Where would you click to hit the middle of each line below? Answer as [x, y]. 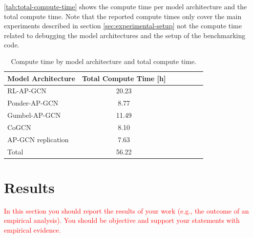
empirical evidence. [32, 230]
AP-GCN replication [38, 139]
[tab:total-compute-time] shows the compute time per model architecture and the [126, 6]
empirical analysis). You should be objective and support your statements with [122, 220]
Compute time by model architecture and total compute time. [104, 61]
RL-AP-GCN [27, 91]
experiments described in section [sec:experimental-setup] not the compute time [123, 26]
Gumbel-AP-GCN [34, 115]
